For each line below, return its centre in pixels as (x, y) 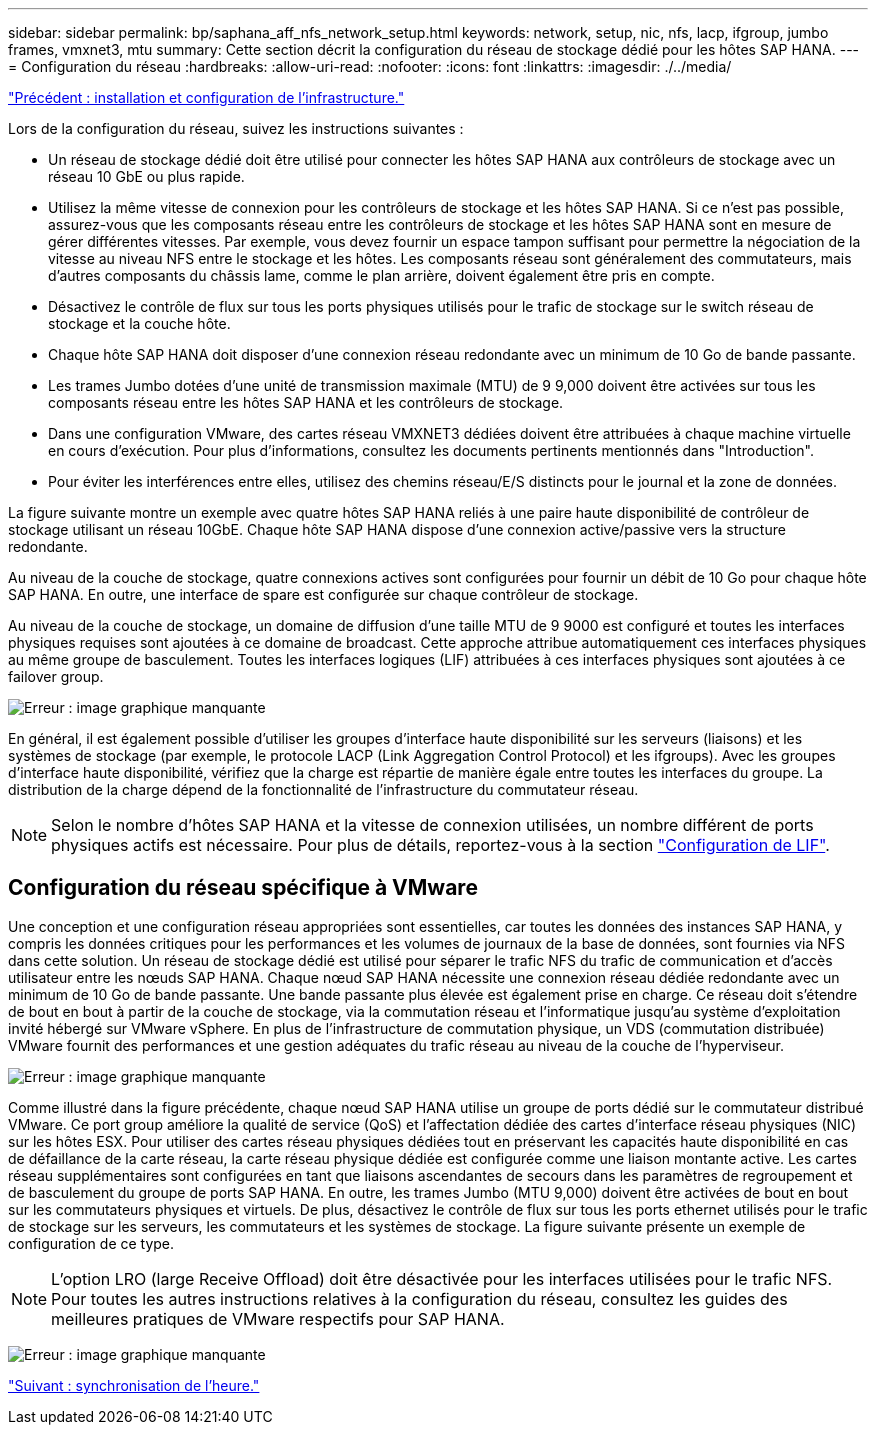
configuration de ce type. (91, 1243)
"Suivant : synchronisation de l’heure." (134, 1385)
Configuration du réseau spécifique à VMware (243, 888)
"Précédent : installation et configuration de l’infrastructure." (206, 97)
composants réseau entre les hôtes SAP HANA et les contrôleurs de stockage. (306, 402)
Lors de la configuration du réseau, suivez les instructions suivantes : (236, 128)
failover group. (56, 676)
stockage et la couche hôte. (139, 323)
